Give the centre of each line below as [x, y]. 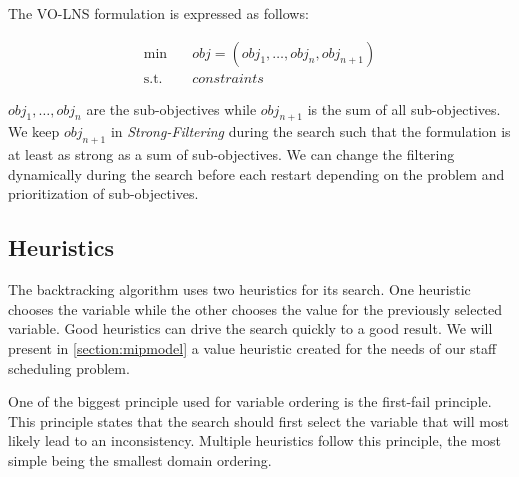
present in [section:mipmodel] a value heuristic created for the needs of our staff [252, 348]
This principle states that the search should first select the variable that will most [258, 420]
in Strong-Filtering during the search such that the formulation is [310, 131]
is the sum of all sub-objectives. [404, 108]
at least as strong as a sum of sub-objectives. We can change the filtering [231, 154]
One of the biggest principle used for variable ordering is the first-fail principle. [250, 401]
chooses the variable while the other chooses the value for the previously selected [255, 308]
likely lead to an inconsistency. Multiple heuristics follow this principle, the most [254, 440]
